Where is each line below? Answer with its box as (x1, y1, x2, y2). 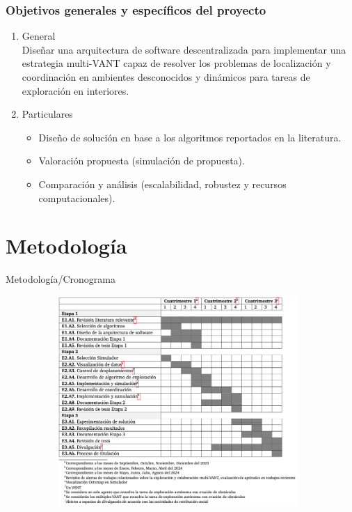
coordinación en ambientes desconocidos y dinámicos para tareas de (22, 70, 310, 84)
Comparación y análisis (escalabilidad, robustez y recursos (38, 176, 287, 191)
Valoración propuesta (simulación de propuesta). (38, 153, 245, 168)
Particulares (22, 107, 73, 121)
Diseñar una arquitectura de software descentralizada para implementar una (22, 42, 346, 56)
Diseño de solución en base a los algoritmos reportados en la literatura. (38, 130, 342, 144)
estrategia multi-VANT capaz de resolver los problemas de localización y (22, 56, 331, 70)
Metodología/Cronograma (6, 272, 115, 286)
